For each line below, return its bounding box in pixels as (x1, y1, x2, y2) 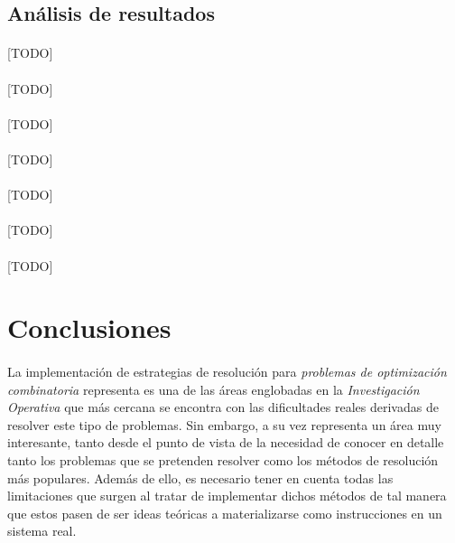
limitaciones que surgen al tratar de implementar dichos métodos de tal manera (7, 486, 447, 505)
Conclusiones (7, 309, 172, 346)
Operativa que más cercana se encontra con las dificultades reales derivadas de (7, 398, 439, 417)
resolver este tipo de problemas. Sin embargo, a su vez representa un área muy (7, 415, 441, 434)
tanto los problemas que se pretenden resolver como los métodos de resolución (7, 451, 439, 470)
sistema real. (7, 521, 77, 540)
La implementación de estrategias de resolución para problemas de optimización (7, 362, 447, 381)
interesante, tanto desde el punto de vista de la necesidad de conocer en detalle (7, 433, 444, 452)
